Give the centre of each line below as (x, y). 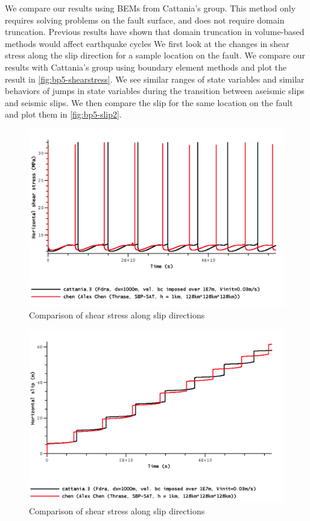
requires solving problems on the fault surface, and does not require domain (145, 20)
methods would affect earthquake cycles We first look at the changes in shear (147, 43)
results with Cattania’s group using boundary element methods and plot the (146, 67)
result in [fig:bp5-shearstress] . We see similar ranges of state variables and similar (155, 79)
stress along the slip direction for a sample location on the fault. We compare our (155, 55)
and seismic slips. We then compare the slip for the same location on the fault (149, 102)
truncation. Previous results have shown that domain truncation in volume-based (155, 32)
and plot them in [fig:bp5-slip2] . (63, 114)
